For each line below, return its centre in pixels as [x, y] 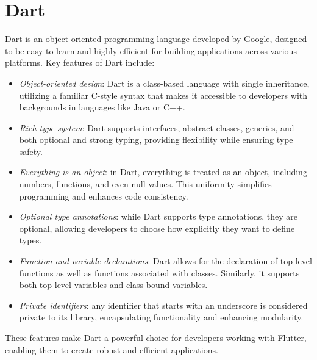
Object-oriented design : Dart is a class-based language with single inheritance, [164, 83]
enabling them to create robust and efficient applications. [112, 349]
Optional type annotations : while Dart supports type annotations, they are [158, 216]
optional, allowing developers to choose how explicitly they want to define [157, 228]
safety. [31, 151]
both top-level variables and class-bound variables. [113, 285]
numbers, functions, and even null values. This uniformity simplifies [145, 184]
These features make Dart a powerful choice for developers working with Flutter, [156, 337]
